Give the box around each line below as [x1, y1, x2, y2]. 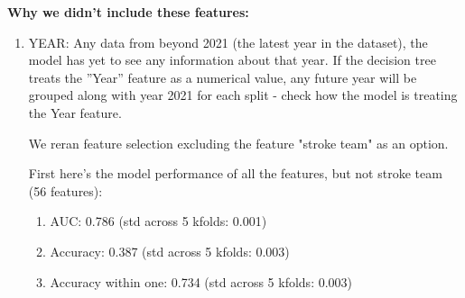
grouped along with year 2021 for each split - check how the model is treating [28, 86, 458, 104]
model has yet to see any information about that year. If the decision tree [28, 50, 436, 69]
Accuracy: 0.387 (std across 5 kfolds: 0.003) [50, 241, 290, 260]
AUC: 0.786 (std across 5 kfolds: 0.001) [50, 212, 267, 230]
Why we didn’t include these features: [7, 3, 249, 21]
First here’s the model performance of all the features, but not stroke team [28, 164, 442, 183]
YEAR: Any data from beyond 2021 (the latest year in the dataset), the [28, 32, 428, 51]
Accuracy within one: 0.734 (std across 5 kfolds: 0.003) [50, 272, 353, 291]
